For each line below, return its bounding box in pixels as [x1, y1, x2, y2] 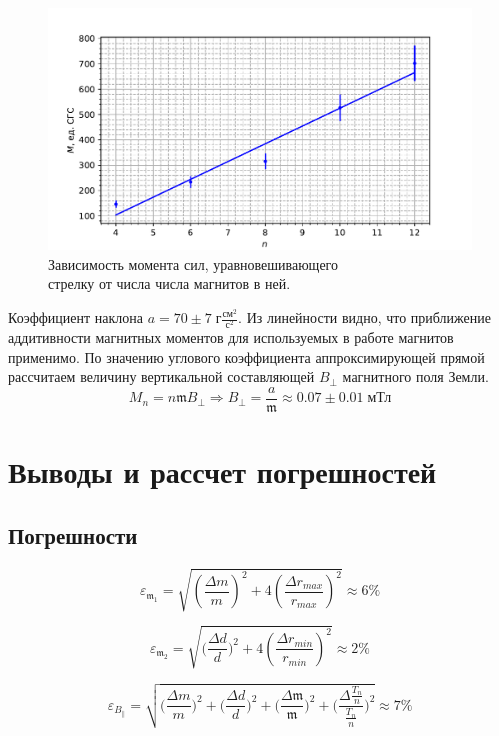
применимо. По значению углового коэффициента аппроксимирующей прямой [8, 346, 485, 367]
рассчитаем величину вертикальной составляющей [8, 366, 315, 387]
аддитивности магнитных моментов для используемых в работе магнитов [8, 327, 454, 348]
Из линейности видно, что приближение [246, 307, 491, 327]
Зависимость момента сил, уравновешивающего [48, 253, 339, 274]
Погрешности [8, 519, 138, 550]
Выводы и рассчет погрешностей [8, 451, 437, 492]
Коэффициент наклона [8, 307, 143, 327]
